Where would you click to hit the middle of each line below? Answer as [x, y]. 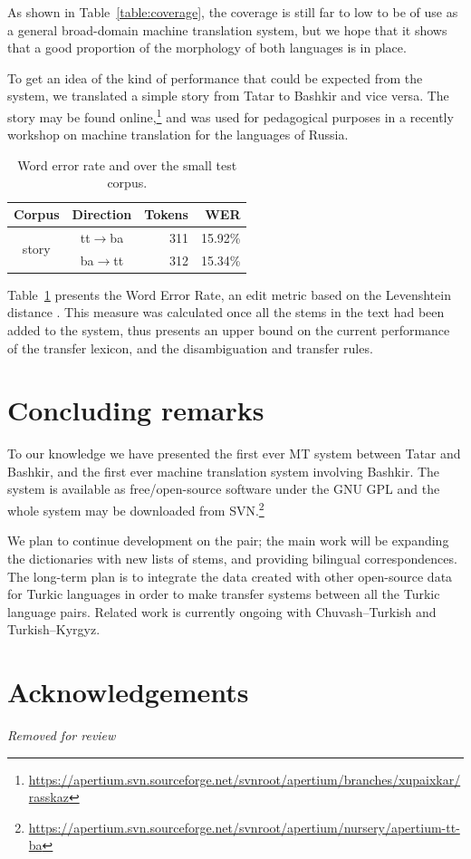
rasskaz [48, 797]
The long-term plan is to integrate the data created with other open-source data [230, 576]
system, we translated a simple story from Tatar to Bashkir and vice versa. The [228, 96]
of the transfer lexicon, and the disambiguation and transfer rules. [190, 347]
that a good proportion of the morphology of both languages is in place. [207, 48]
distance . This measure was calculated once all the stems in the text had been [226, 312]
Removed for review [62, 735]
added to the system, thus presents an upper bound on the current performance [229, 329]
